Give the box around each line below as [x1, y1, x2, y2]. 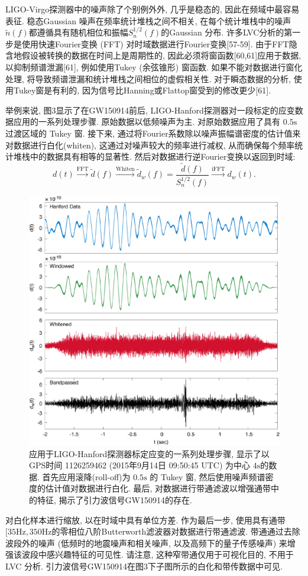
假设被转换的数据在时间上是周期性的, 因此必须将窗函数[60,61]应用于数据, [21, 49, 301, 62]
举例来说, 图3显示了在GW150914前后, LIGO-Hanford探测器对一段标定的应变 [5, 103, 295, 116]
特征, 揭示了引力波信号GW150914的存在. [37, 493, 192, 506]
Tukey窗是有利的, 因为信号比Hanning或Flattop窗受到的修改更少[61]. [13, 84, 271, 96]
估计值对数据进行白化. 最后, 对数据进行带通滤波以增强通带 [45, 482, 271, 494]
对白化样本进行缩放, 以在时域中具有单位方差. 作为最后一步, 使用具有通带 [5, 513, 286, 526]
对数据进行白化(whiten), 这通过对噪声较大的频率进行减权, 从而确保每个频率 [5, 138, 295, 151]
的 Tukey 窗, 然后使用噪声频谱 [150, 470, 265, 483]
